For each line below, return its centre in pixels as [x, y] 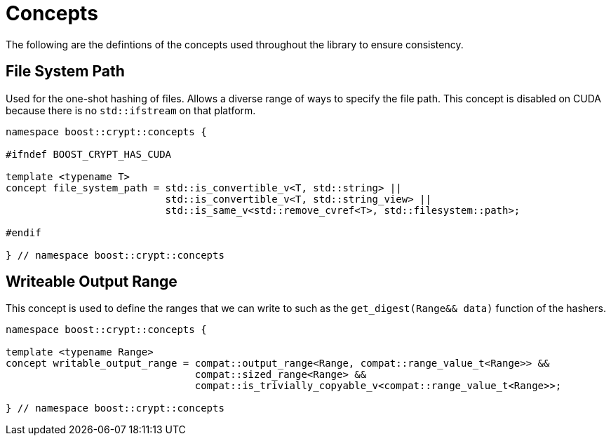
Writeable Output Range [92, 282]
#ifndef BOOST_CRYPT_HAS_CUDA [89, 154]
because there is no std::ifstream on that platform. [131, 110]
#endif [23, 232]
